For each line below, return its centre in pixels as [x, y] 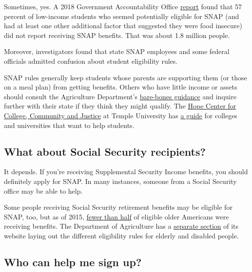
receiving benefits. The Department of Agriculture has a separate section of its [121, 226]
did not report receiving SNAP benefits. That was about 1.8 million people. [117, 35]
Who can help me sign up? [73, 262]
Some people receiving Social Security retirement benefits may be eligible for [118, 207]
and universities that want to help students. [69, 125]
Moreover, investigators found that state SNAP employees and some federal [117, 51]
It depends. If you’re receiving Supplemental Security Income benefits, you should [126, 172]
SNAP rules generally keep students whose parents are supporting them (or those [126, 77]
